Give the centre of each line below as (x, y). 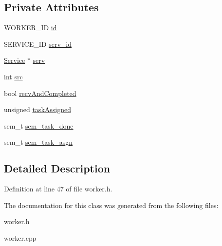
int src (13, 76)
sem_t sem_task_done (39, 125)
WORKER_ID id (30, 28)
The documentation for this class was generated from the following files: (111, 205)
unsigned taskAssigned (37, 109)
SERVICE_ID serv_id (38, 44)
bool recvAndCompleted (40, 93)
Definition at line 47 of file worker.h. (58, 189)
